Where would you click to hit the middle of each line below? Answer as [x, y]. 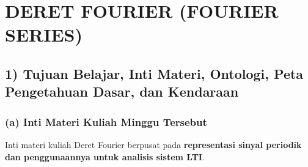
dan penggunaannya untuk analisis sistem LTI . [105, 156]
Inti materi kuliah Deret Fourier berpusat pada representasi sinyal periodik [153, 144]
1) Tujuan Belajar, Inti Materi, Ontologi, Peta [154, 73]
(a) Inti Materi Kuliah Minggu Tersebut [106, 121]
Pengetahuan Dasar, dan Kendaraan [122, 91]
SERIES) [44, 35]
